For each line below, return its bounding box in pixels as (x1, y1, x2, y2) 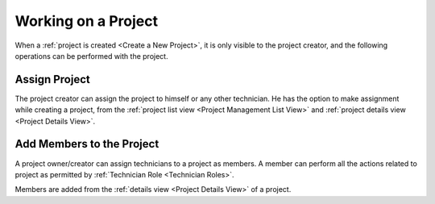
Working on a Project (14, 12, 159, 30)
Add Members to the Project (14, 137, 159, 151)
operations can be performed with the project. (14, 51, 168, 60)
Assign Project (14, 73, 90, 86)
